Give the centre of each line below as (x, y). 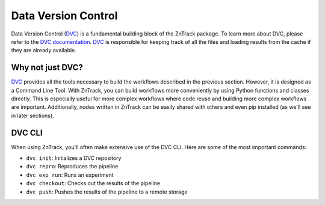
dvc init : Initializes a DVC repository (74, 158)
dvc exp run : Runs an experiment (70, 175)
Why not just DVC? (47, 68)
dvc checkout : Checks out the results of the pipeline (93, 183)
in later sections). (32, 115)
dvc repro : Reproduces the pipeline (72, 167)
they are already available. (44, 50)
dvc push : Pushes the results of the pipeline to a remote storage (107, 192)
